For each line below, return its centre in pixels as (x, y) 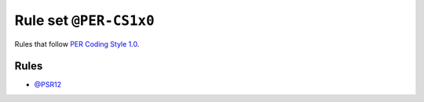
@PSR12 (48, 85)
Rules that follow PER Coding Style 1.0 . (77, 44)
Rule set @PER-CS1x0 (84, 20)
